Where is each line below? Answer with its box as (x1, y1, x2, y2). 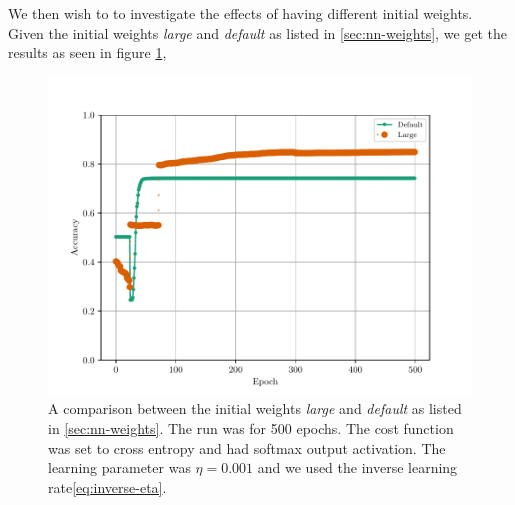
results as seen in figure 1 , (8, 42, 167, 63)
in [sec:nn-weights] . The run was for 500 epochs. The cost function (48, 417, 454, 438)
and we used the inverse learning (257, 457, 458, 478)
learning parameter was (48, 457, 191, 478)
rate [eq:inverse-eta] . (48, 476, 167, 497)
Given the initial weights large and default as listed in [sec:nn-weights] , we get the (8, 22, 508, 43)
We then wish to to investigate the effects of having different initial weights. (8, 3, 473, 23)
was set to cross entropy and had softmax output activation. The (48, 437, 446, 458)
